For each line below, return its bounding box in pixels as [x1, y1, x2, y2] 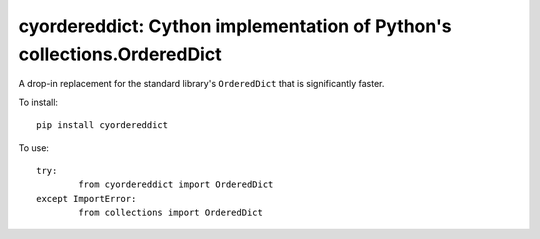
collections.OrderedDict [18, 43, 222, 65]
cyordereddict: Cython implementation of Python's [18, 15, 452, 37]
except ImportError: [36, 193, 137, 204]
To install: [18, 96, 59, 108]
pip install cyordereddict [36, 120, 169, 131]
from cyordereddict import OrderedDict [78, 179, 274, 190]
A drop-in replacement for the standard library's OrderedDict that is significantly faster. [18, 78, 385, 90]
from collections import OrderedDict [78, 207, 264, 219]
